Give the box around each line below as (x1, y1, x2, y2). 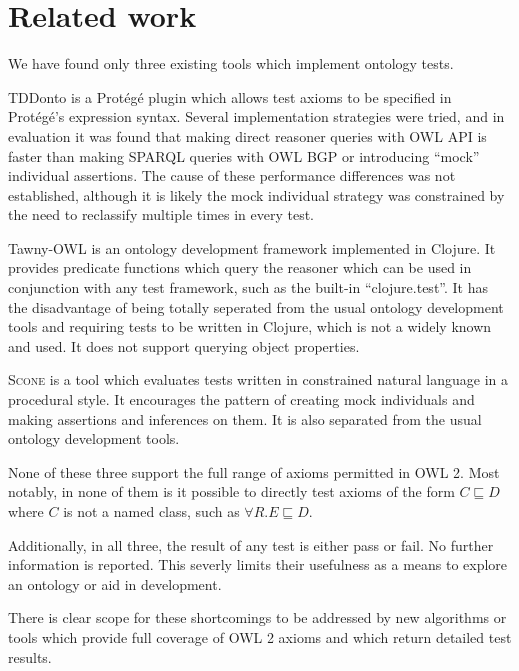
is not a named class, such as (63, 501, 240, 521)
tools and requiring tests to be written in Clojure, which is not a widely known (8, 316, 492, 337)
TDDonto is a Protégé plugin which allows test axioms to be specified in (8, 86, 452, 107)
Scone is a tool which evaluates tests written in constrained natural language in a (8, 369, 508, 390)
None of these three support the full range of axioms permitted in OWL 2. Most (8, 461, 500, 482)
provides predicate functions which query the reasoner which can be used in (8, 257, 472, 278)
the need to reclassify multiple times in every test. (8, 204, 315, 225)
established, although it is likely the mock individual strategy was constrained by (8, 184, 505, 205)
